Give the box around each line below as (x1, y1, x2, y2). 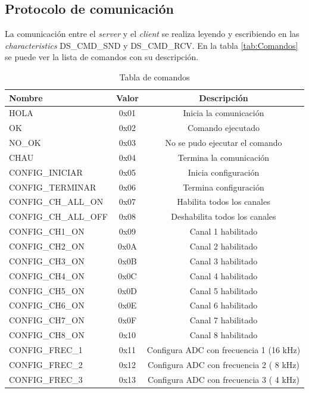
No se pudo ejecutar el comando (165, 136, 282, 149)
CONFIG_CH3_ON (9, 254, 85, 267)
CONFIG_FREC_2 (9, 358, 83, 370)
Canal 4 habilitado (189, 269, 258, 282)
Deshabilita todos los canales (171, 210, 276, 223)
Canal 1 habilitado (189, 225, 258, 238)
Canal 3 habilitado (189, 254, 258, 267)
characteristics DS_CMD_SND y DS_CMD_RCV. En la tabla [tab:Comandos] (5, 39, 298, 51)
